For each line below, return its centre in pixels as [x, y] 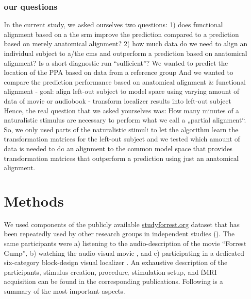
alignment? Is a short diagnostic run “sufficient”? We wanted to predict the [116, 62]
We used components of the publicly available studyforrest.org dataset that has [122, 224]
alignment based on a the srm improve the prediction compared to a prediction [122, 34]
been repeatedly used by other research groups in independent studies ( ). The [119, 234]
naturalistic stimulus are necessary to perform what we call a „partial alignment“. [125, 120]
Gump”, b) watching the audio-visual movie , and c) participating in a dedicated [124, 253]
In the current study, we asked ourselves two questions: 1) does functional [113, 25]
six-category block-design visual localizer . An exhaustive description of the [116, 262]
